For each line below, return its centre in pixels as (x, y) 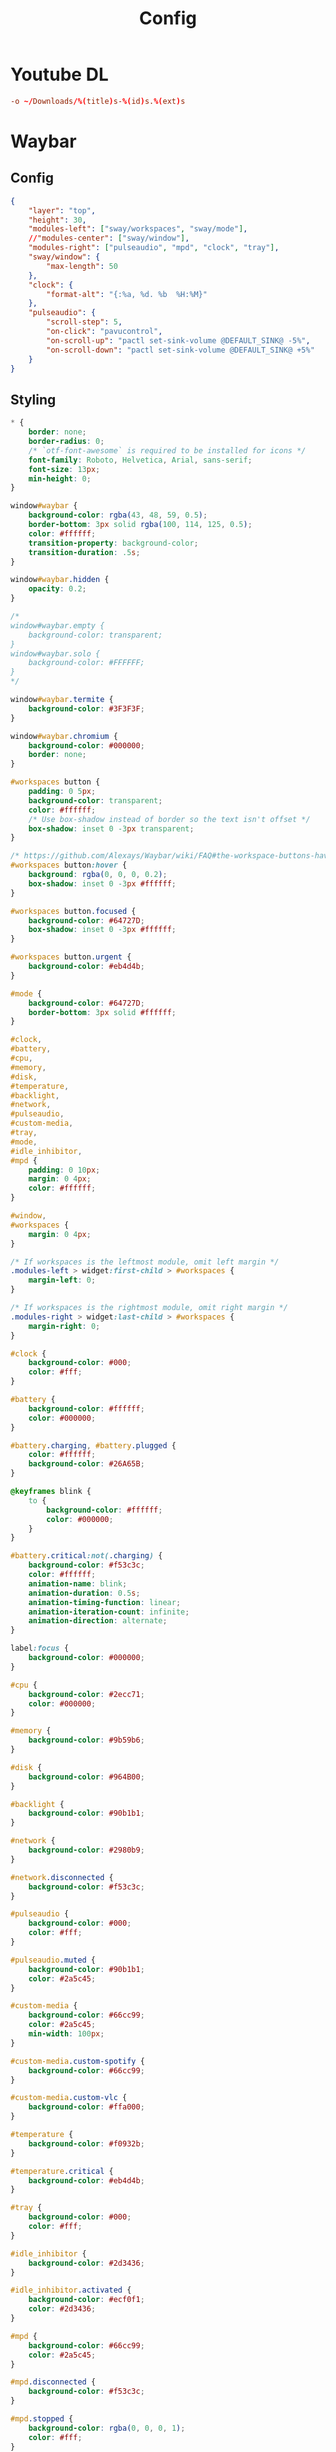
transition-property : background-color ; (113, 543)
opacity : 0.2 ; (57, 589)
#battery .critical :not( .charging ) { (86, 1556)
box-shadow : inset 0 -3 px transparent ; (111, 828)
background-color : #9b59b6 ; (86, 1740)
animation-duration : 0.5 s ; (84, 1593)
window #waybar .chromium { (64, 736)
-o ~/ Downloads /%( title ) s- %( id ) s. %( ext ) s (98, 101)
